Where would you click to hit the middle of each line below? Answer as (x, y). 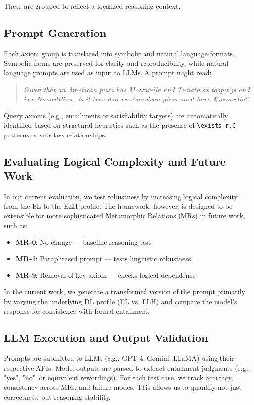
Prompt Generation (55, 32)
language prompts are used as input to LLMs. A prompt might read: (108, 72)
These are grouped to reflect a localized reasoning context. (92, 6)
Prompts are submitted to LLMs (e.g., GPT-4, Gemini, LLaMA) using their (119, 358)
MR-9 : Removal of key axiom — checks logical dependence (106, 275)
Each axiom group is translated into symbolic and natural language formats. (119, 53)
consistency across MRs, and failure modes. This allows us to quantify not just (123, 387)
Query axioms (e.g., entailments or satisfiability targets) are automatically (116, 115)
